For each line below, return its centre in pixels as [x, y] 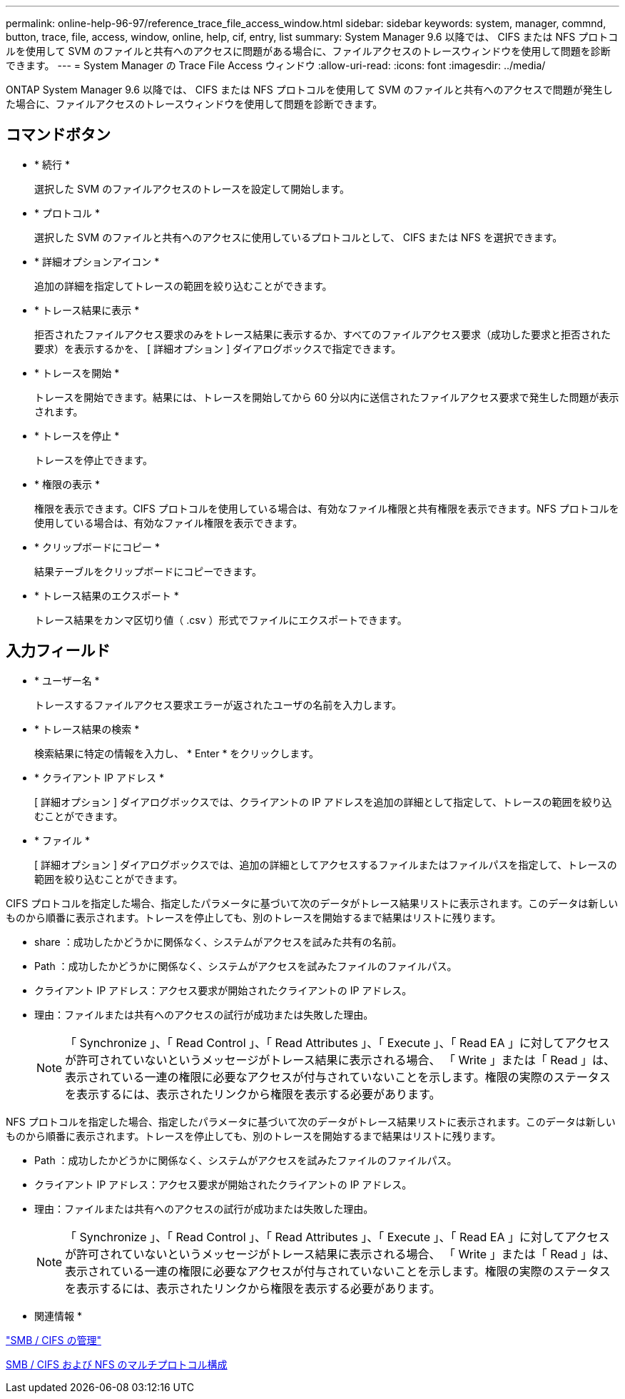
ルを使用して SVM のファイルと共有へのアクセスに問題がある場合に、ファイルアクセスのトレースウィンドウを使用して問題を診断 [308, 51]
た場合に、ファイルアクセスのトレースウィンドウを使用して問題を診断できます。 [194, 104]
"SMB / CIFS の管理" [54, 1340]
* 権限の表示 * [67, 484]
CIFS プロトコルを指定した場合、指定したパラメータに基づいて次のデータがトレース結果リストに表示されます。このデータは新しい [312, 903]
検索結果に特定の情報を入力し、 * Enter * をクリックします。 [177, 753]
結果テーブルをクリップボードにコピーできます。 [148, 571]
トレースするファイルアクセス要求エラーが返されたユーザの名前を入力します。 [218, 704]
